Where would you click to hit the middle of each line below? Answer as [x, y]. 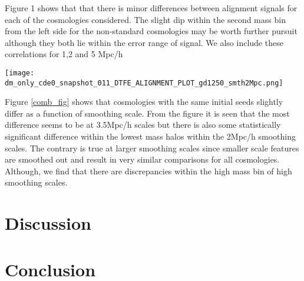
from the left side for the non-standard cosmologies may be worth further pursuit [151, 31]
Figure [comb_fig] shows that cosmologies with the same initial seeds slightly [144, 102]
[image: [20, 73]
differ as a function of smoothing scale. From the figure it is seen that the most [147, 113]
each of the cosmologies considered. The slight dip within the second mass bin [145, 19]
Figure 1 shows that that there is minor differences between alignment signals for [151, 8]
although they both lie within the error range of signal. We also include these [144, 42]
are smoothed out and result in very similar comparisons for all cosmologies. [142, 159]
